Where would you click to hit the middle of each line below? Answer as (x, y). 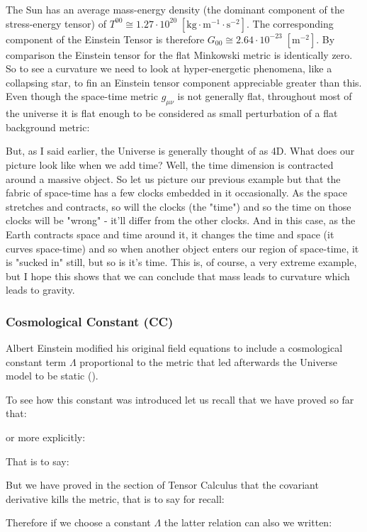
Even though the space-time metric (82, 96)
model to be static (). (52, 376)
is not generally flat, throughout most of (265, 96)
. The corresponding (290, 23)
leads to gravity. (40, 290)
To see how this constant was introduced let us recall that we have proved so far (180, 399)
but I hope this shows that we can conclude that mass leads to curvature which (178, 276)
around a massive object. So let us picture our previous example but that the (173, 178)
